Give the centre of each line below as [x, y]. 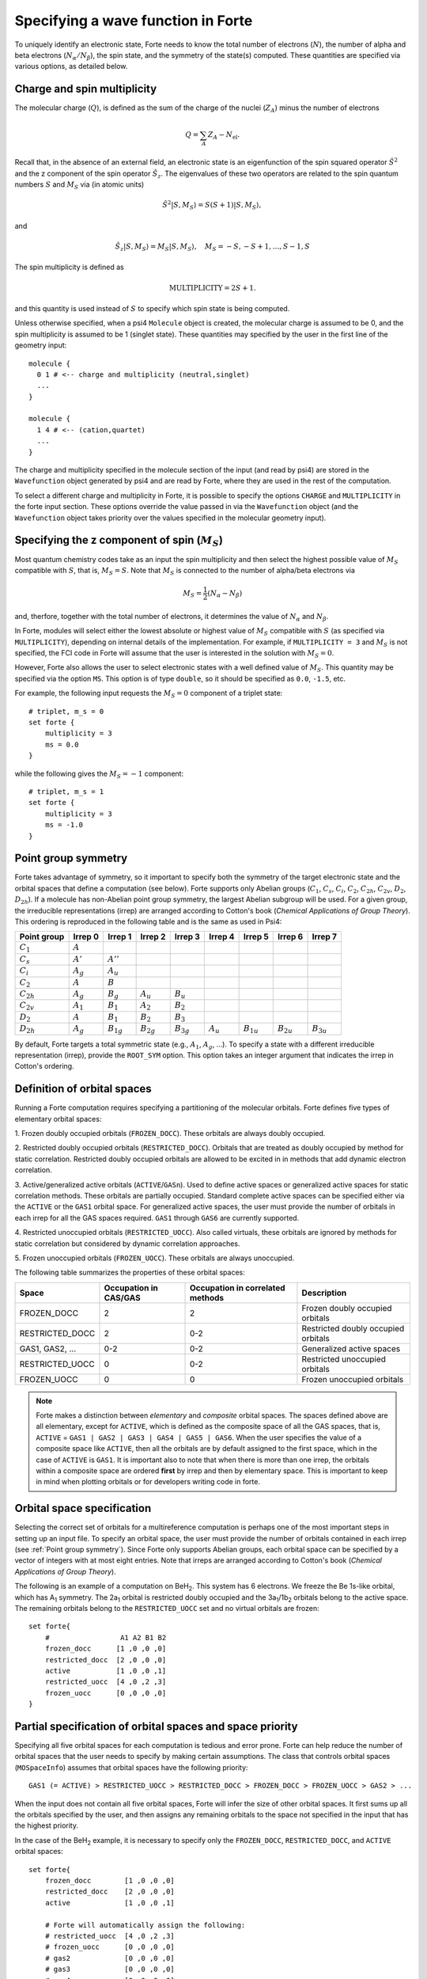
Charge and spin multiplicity [86, 89]
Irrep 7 [325, 936]
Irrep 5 [256, 936]
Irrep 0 [86, 936]
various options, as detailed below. [71, 66]
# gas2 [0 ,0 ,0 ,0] [110, 1958]
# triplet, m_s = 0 [66, 711]
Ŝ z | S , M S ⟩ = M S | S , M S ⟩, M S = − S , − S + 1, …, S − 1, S [212, 247]
